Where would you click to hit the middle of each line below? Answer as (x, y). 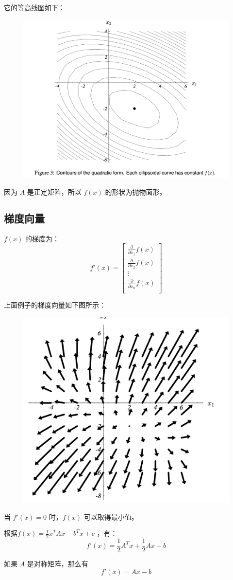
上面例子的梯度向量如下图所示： (55, 305)
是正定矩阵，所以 (54, 191)
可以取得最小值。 (111, 517)
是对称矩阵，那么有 (58, 564)
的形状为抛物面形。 (136, 191)
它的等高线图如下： (34, 7)
